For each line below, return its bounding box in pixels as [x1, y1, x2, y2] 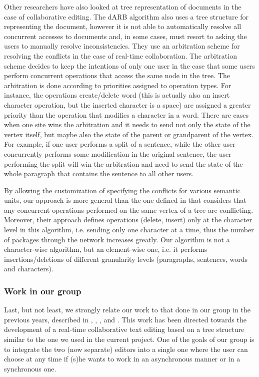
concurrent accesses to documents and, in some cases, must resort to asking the [4, 31, 247, 41]
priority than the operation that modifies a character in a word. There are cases [4, 109, 248, 120]
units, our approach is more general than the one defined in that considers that [4, 195, 246, 205]
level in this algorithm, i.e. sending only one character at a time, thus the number [4, 224, 254, 235]
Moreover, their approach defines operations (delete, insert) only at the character [4, 214, 252, 225]
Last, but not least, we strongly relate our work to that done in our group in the [4, 304, 251, 315]
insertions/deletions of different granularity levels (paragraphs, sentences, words [4, 253, 248, 264]
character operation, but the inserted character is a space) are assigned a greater [4, 99, 251, 110]
